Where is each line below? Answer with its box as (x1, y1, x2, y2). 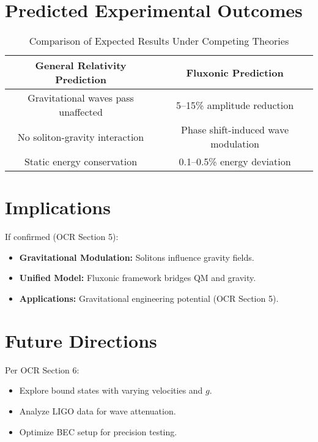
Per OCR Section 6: (5, 363, 79, 376)
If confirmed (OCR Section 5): (5, 230, 119, 243)
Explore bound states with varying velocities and (19, 384, 203, 397)
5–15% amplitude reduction (176, 97, 294, 112)
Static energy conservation (24, 154, 138, 169)
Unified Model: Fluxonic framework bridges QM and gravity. (19, 271, 256, 284)
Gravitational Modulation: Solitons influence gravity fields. (19, 250, 254, 263)
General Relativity (35, 58, 127, 73)
